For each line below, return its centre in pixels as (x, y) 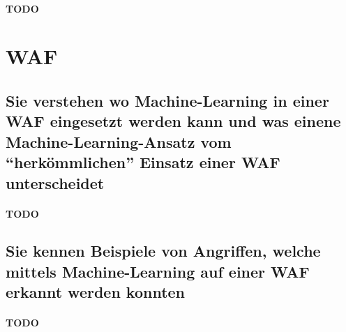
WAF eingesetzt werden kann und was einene (173, 121)
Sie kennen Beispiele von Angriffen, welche (163, 251)
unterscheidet (55, 182)
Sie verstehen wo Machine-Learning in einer (167, 100)
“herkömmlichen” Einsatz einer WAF (143, 162)
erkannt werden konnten (96, 292)
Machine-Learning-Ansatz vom (119, 141)
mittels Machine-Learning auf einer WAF (158, 271)
